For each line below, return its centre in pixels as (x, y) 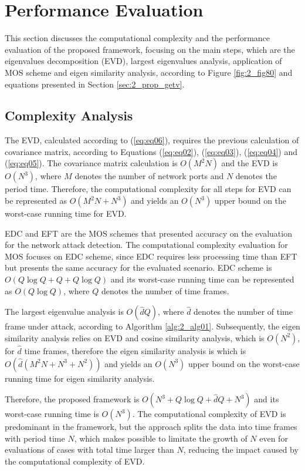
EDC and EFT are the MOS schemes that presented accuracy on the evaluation (148, 233)
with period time (35, 438)
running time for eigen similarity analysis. (80, 378)
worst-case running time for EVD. (66, 213)
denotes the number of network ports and (149, 176)
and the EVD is (250, 163)
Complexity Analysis (69, 115)
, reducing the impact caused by (241, 450)
